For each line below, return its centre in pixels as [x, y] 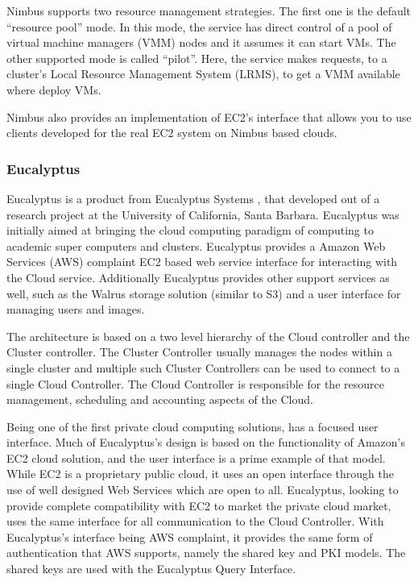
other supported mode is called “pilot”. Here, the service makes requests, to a [197, 58]
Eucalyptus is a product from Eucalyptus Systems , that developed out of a [193, 198]
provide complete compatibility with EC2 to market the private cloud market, [199, 505]
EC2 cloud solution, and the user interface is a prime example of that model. [196, 457]
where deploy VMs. [54, 89]
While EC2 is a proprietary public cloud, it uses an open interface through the [200, 474]
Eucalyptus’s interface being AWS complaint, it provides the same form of [190, 536]
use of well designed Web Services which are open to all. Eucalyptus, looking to [203, 490]
